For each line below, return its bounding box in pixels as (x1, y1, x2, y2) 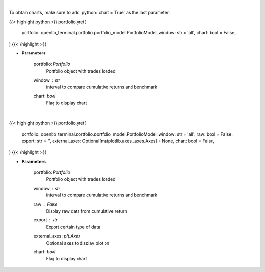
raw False (33, 201, 58, 207)
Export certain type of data (46, 224, 101, 230)
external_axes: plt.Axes (33, 233, 80, 239)
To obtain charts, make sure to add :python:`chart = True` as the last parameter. (9, 10, 170, 16)
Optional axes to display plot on (46, 240, 110, 245)
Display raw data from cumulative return (46, 208, 128, 214)
